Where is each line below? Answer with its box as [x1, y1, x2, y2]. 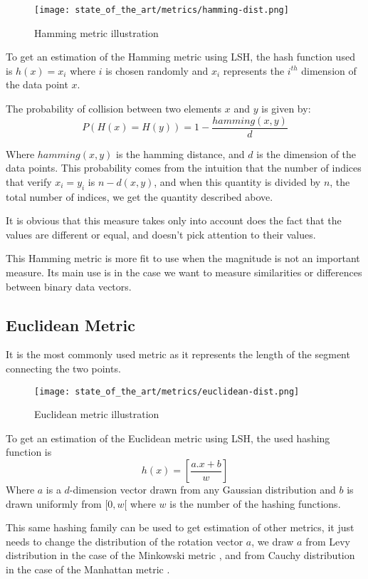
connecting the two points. [6, 361, 121, 376]
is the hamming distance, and [116, 146, 245, 161]
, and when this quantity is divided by [154, 174, 321, 189]
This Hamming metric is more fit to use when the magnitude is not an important [6, 251, 360, 266]
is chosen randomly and [105, 63, 209, 78]
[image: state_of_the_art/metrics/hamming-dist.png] [34, 5, 289, 15]
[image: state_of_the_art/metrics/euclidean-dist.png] [34, 386, 300, 397]
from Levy [305, 533, 350, 548]
